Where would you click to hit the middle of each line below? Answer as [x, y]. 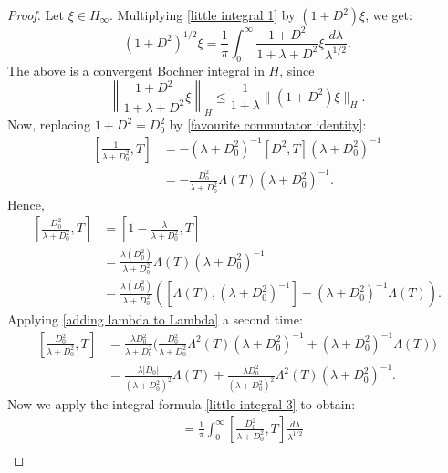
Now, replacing [49, 124]
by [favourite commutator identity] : [268, 124]
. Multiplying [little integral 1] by [203, 15]
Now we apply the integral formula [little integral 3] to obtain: [182, 404]
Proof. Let [36, 15]
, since [297, 70]
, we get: [389, 15]
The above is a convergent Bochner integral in [136, 70]
